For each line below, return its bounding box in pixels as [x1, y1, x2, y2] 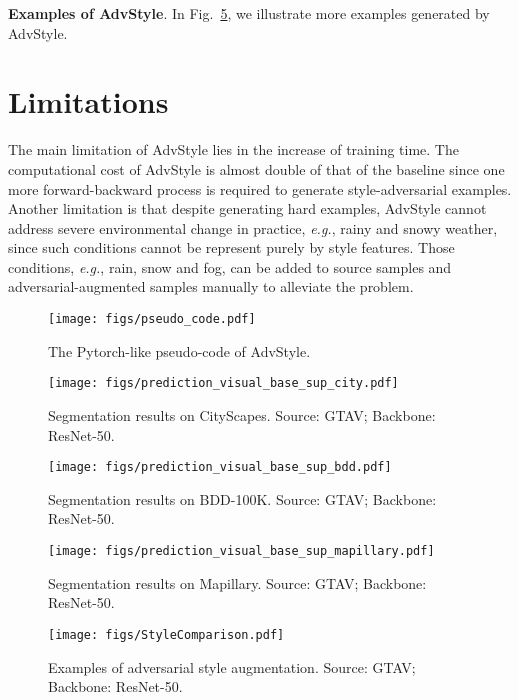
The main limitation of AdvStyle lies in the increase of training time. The [8, 139, 459, 160]
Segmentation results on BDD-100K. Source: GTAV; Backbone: [48, 488, 437, 509]
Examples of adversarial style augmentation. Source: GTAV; [48, 656, 416, 677]
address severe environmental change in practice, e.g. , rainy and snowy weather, [8, 217, 498, 238]
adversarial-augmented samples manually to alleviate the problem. [8, 276, 414, 297]
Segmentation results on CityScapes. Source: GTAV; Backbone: [48, 404, 436, 425]
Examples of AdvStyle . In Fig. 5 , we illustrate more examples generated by [8, 3, 490, 23]
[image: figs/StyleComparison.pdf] [48, 627, 285, 642]
